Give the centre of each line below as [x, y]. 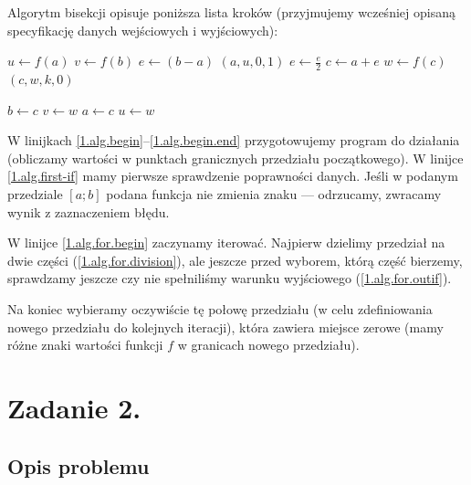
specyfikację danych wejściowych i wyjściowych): [143, 30]
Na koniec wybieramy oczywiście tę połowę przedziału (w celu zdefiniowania [220, 308]
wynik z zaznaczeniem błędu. [89, 211]
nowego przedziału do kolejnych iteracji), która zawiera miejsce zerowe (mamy [225, 327]
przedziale [35, 193]
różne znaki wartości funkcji [85, 345]
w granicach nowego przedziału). [268, 345]
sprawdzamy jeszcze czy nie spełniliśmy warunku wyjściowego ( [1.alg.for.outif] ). [230, 278]
